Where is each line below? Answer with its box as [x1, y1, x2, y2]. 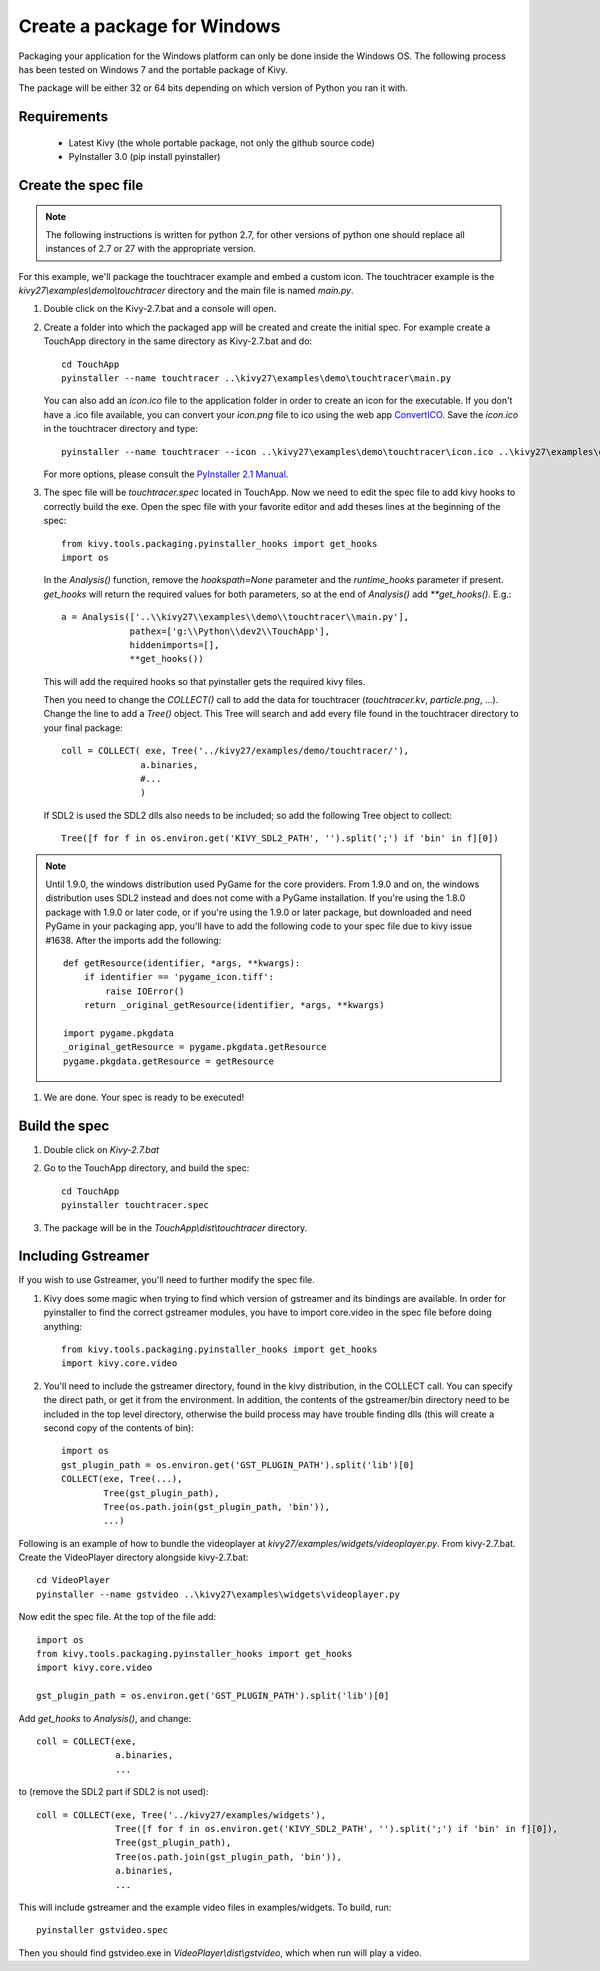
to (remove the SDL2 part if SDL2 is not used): [18, 1786, 209, 1798]
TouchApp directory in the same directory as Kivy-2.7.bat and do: [43, 335, 313, 347]
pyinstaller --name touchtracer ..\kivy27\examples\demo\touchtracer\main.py [61, 373, 452, 384]
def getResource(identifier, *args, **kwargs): [63, 957, 301, 969]
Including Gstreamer [18, 1248, 150, 1265]
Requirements [18, 108, 109, 125]
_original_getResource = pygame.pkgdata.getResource [63, 1041, 327, 1053]
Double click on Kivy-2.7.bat [43, 1143, 160, 1155]
